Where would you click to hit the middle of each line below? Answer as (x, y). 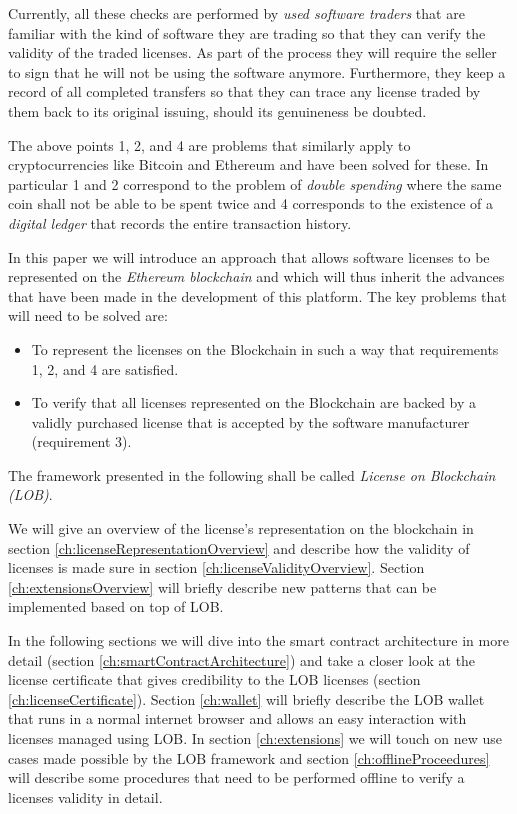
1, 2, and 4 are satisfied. (105, 368)
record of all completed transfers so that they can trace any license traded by (244, 91)
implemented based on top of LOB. (116, 606)
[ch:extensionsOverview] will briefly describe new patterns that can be (222, 586)
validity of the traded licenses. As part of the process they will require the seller (252, 52)
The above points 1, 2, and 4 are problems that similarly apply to (209, 144)
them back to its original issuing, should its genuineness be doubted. (217, 110)
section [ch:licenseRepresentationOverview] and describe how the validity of (239, 547)
